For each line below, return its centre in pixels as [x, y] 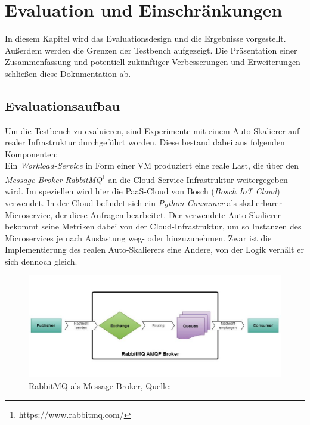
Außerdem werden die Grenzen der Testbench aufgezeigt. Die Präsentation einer [151, 50]
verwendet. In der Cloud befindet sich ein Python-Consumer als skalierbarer [143, 202]
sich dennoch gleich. [41, 261]
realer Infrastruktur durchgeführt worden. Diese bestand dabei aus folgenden [145, 142]
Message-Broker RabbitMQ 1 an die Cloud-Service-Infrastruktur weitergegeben [146, 179]
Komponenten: [32, 153]
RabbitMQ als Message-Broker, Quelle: [100, 385]
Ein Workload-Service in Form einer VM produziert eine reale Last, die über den [152, 165]
